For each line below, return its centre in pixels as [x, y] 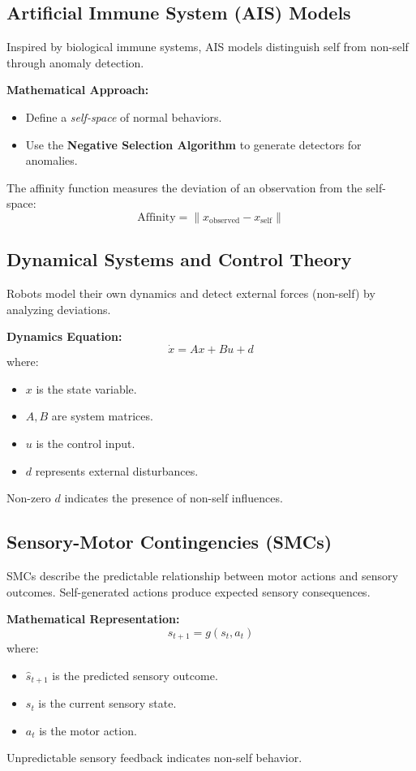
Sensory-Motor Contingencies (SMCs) [169, 542]
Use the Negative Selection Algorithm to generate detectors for [193, 144]
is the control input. [86, 443]
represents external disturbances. [117, 470]
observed [225, 221]
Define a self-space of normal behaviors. [124, 116]
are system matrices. [102, 416]
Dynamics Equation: [64, 336]
